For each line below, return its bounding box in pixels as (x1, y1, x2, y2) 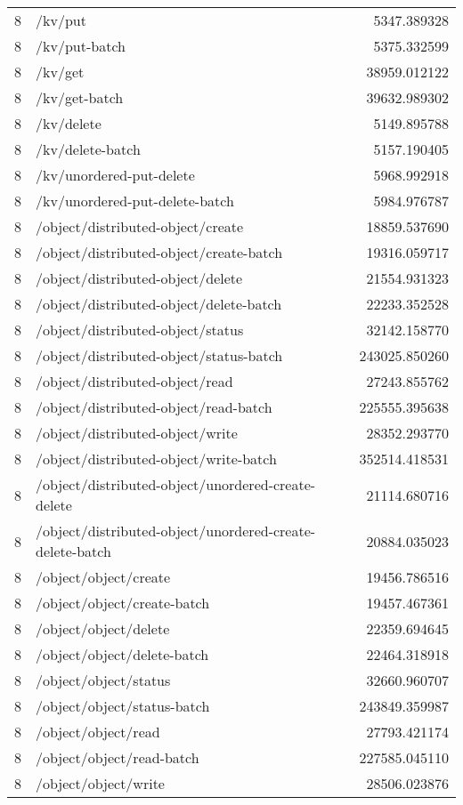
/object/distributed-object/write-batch (36, 448, 277, 469)
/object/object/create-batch (36, 592, 210, 613)
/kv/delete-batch (36, 139, 141, 159)
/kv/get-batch (36, 87, 124, 108)
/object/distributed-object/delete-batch (36, 294, 282, 314)
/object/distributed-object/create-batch (36, 242, 283, 262)
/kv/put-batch (36, 36, 126, 56)
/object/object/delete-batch (36, 644, 209, 664)
